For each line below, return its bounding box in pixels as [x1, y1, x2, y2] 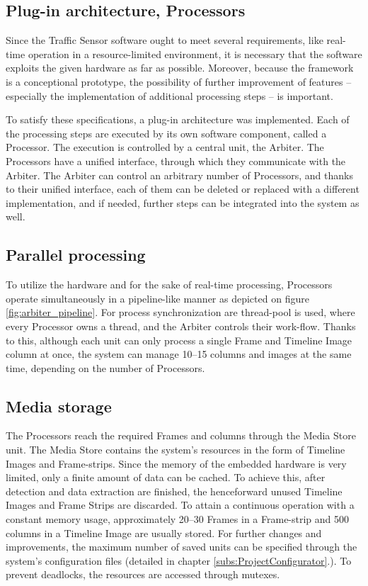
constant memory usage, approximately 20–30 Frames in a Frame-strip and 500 [6, 512, 350, 526]
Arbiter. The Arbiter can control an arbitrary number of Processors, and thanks [6, 167, 353, 182]
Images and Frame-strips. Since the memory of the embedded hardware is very [6, 456, 347, 471]
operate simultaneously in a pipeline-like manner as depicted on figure [6, 291, 309, 305]
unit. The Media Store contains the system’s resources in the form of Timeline [6, 442, 345, 457]
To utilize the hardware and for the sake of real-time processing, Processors [6, 277, 333, 292]
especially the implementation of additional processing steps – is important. [6, 88, 333, 103]
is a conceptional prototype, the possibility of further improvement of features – [6, 74, 352, 89]
